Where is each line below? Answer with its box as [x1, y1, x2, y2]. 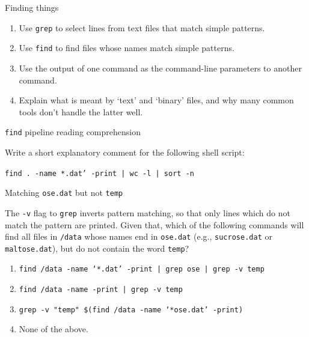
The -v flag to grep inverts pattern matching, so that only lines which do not [5, 206, 290, 219]
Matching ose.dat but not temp [5, 186, 123, 199]
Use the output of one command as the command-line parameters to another [19, 61, 302, 74]
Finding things [5, 1, 59, 13]
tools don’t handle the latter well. [19, 105, 143, 118]
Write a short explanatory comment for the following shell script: [5, 145, 245, 158]
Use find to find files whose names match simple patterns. [19, 41, 234, 54]
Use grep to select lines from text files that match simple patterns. [19, 21, 265, 34]
